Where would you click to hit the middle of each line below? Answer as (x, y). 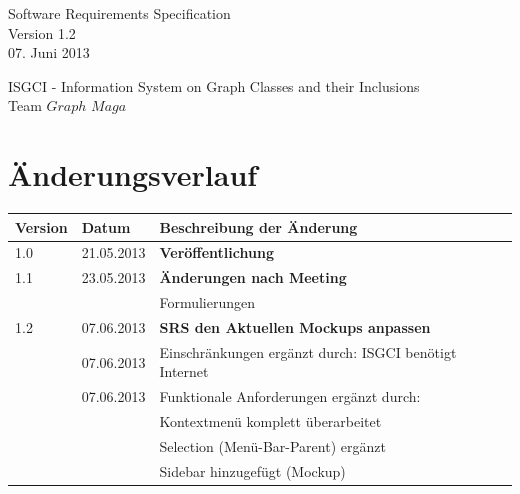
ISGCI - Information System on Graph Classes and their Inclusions (214, 85)
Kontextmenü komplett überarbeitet (270, 421)
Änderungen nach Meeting (253, 277)
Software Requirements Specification (119, 13)
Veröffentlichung (216, 252)
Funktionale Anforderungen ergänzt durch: (290, 396)
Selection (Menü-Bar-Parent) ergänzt (272, 445)
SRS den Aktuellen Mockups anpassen (295, 326)
